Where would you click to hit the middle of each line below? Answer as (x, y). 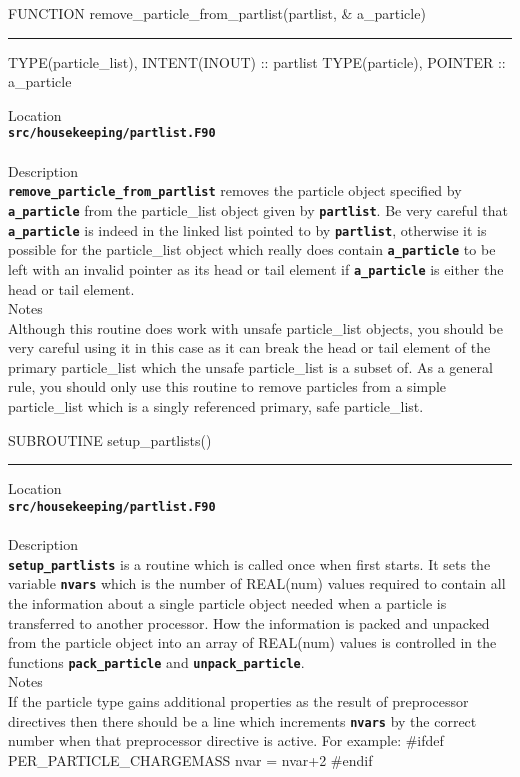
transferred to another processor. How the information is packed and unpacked (249, 622)
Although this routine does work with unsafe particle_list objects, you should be (255, 327)
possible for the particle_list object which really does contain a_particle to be (252, 249)
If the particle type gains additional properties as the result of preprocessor (238, 701)
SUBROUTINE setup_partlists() (110, 439)
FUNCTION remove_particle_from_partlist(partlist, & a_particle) (217, 13)
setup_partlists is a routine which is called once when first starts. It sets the (249, 563)
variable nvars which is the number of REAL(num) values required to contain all (257, 583)
